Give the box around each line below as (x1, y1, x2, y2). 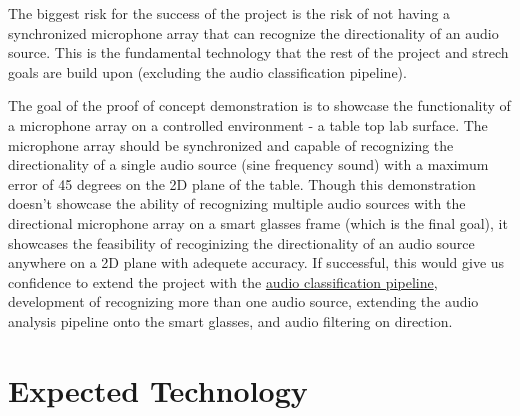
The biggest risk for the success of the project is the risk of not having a (8, 3, 451, 23)
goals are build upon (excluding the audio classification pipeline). (8, 61, 407, 82)
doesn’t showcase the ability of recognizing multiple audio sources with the (8, 193, 466, 214)
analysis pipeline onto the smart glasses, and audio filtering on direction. (8, 310, 453, 331)
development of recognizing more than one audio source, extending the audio (8, 291, 479, 312)
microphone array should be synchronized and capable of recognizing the (8, 134, 454, 155)
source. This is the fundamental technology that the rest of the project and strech (8, 42, 509, 63)
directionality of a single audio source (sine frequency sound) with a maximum (8, 154, 489, 175)
